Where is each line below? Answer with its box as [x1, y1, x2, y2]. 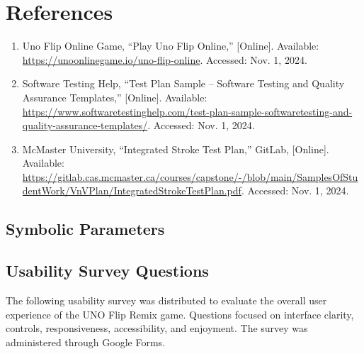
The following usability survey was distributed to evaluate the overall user [6, 293, 327, 308]
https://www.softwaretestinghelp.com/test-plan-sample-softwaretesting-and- [22, 104, 353, 118]
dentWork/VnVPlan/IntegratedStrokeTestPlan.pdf [22, 183, 241, 198]
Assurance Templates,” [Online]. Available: [22, 89, 207, 104]
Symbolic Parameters [6, 218, 165, 240]
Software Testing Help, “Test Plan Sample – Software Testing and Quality [22, 76, 345, 91]
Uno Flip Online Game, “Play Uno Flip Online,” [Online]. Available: [22, 38, 319, 53]
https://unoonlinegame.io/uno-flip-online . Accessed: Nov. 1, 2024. [22, 52, 307, 67]
